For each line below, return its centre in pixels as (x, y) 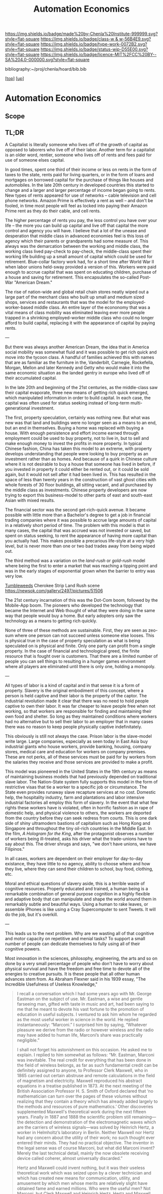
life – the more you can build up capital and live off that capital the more (77, 225)
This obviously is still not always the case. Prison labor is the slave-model (78, 736)
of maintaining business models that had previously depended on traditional (81, 776)
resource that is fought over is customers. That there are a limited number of (81, 656)
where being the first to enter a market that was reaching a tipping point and (81, 565)
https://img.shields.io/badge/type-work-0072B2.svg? (94, 44)
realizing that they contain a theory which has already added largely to (87, 1101)
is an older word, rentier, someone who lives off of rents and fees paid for (78, 155)
